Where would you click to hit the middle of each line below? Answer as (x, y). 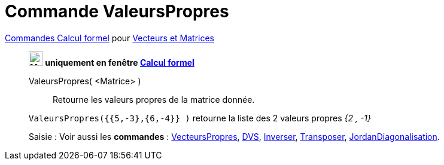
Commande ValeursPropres (117, 11)
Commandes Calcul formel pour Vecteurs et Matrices (110, 38)
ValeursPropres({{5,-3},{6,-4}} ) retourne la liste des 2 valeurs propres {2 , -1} (200, 118)
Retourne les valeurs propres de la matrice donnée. (154, 99)
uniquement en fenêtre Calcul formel (120, 62)
